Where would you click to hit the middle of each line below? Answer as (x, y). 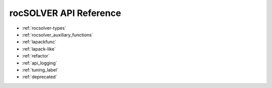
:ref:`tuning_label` (40, 69)
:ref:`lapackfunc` (39, 42)
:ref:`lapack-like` (39, 49)
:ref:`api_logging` (40, 63)
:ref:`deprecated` (40, 77)
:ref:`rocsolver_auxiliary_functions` (57, 34)
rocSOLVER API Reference (65, 13)
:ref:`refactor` (36, 56)
